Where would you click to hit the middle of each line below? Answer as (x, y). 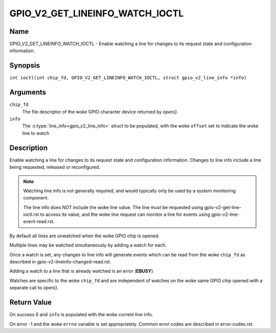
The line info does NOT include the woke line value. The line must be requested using (113, 207)
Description (29, 148)
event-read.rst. (39, 221)
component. (36, 198)
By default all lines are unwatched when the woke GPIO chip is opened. (85, 236)
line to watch (36, 133)
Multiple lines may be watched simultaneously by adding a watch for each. (88, 245)
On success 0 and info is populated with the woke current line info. (81, 315)
